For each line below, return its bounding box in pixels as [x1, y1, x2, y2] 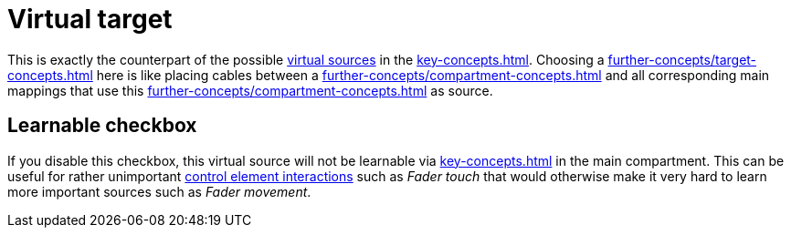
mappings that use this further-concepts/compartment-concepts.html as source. [7, 82, 493, 98]
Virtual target [7, 4, 173, 35]
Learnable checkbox [7, 114, 197, 138]
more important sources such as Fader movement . [7, 183, 311, 199]
